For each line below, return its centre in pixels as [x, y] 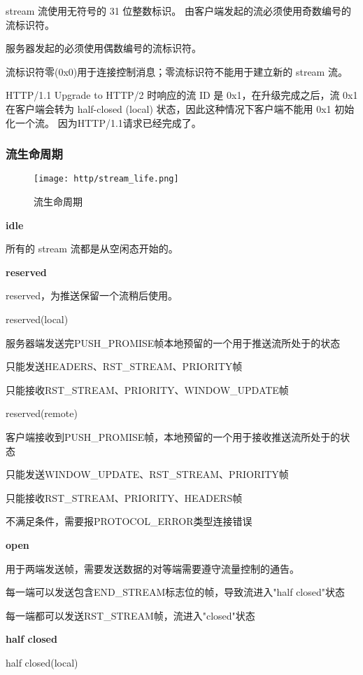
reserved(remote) [42, 413]
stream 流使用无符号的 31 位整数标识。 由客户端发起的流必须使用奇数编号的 [178, 11]
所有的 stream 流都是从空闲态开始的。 [92, 248]
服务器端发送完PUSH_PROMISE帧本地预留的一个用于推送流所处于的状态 [173, 342]
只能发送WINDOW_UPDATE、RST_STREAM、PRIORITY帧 [147, 474]
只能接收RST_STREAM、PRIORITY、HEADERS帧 [124, 497]
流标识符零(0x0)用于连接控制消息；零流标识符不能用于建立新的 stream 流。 [177, 71]
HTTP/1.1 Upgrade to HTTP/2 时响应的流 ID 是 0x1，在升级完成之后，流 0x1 [182, 95]
